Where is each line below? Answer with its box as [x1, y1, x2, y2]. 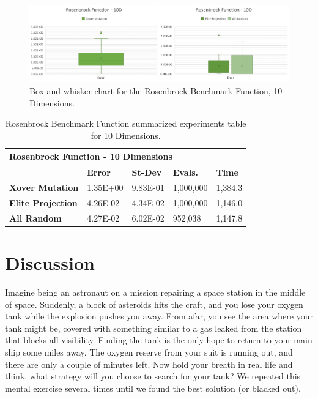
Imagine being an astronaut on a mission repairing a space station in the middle [5, 285, 306, 298]
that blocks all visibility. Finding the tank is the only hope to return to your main [5, 334, 312, 346]
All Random [9, 211, 62, 224]
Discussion [5, 250, 95, 275]
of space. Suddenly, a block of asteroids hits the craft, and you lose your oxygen [5, 297, 303, 310]
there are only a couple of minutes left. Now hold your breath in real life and [5, 357, 293, 370]
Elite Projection [9, 196, 78, 209]
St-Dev [131, 166, 162, 179]
